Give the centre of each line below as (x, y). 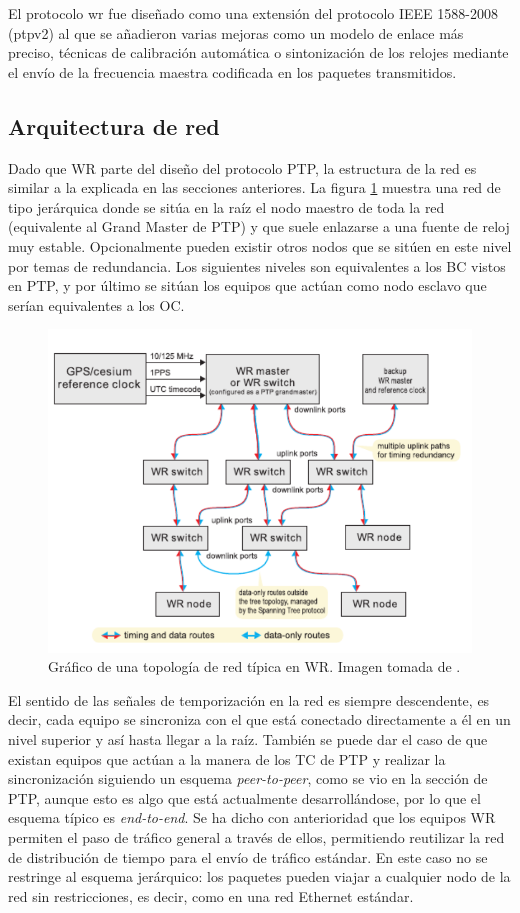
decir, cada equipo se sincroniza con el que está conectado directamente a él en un (259, 719)
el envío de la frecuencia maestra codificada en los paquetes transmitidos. (232, 71)
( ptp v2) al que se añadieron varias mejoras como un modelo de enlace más (236, 32)
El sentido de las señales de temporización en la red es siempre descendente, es (249, 699)
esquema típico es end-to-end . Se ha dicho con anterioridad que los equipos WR (252, 817)
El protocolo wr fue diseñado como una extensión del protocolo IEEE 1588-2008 (253, 13)
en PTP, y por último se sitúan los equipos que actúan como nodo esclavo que (247, 285)
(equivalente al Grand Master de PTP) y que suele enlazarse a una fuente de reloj (259, 226)
